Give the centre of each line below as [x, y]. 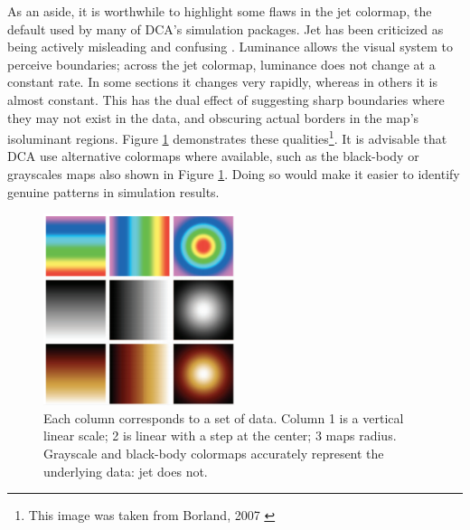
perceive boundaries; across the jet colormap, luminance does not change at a [221, 64]
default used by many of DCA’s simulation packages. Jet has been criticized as [226, 28]
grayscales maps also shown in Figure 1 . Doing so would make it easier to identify [234, 174]
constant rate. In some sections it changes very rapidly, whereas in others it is [222, 82]
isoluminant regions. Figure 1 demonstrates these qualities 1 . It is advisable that [227, 137]
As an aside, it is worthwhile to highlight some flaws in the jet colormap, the [220, 11]
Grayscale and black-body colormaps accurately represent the [214, 453]
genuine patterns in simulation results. [113, 191]
